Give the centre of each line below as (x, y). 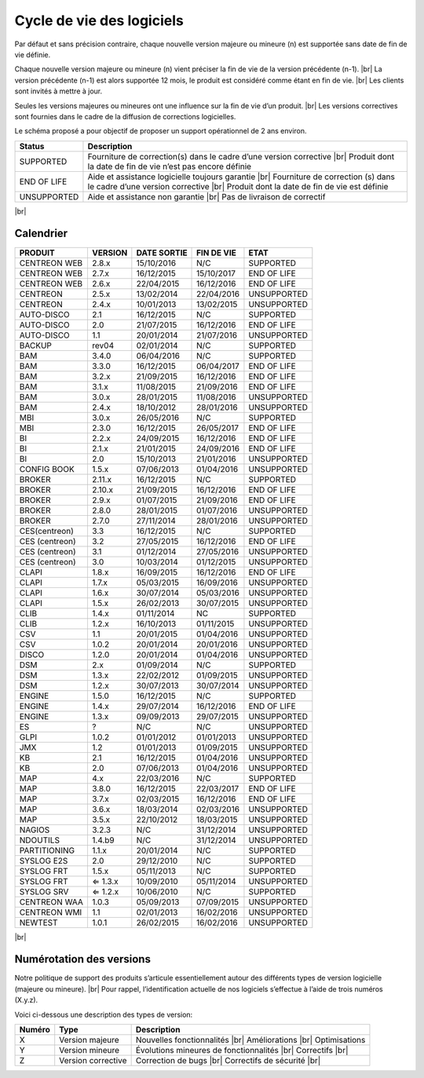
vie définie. (33, 54)
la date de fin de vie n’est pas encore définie (169, 166)
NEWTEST (38, 923)
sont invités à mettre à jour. (58, 91)
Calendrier (41, 234)
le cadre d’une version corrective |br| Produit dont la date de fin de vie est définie (238, 186)
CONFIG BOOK (47, 469)
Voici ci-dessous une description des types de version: (104, 1014)
